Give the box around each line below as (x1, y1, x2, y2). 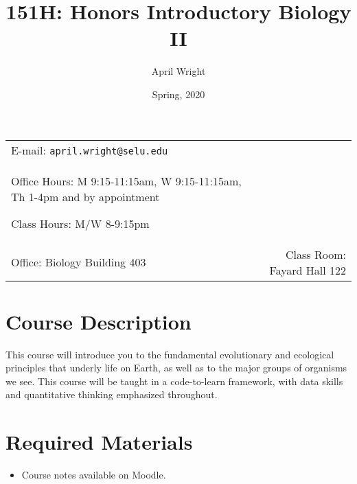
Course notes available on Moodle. (21, 468, 166, 482)
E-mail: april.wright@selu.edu (11, 141, 168, 158)
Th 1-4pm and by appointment (11, 188, 160, 205)
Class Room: (286, 246, 346, 262)
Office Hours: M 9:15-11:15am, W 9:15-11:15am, (11, 172, 242, 189)
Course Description (5, 307, 192, 335)
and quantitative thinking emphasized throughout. (5, 387, 218, 402)
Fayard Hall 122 (269, 262, 346, 278)
